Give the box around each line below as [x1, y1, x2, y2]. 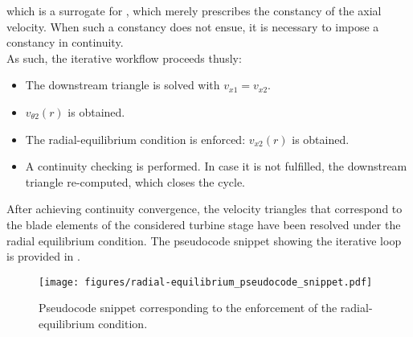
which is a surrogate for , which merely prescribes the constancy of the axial [6, 2, 382, 18]
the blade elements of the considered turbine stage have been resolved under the [6, 216, 401, 232]
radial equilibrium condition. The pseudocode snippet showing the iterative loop [6, 232, 402, 249]
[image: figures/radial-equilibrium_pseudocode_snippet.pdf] [39, 276, 373, 288]
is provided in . [6, 248, 80, 265]
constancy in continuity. [6, 34, 124, 51]
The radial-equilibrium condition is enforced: [25, 130, 246, 147]
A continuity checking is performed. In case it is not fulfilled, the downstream [25, 158, 407, 175]
